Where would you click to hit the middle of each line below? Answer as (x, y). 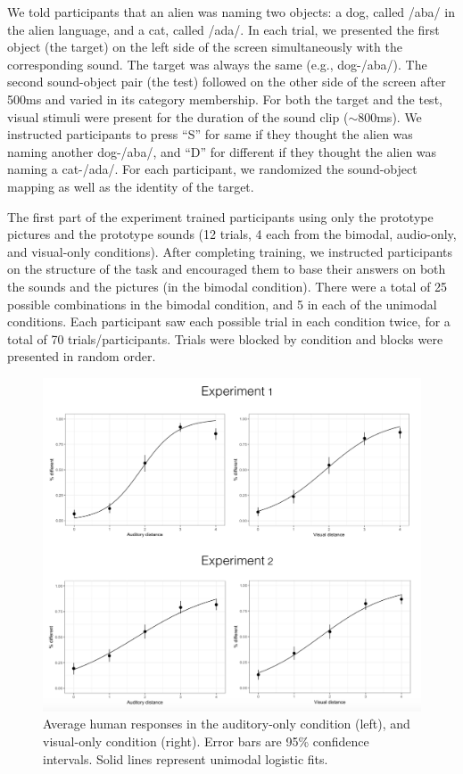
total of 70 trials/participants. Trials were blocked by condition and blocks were (225, 338)
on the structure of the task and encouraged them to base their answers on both (227, 269)
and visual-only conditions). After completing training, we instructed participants (230, 251)
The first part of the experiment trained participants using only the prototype (220, 216)
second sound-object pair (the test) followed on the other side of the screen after (227, 82)
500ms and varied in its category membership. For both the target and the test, (225, 99)
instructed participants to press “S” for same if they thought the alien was (210, 134)
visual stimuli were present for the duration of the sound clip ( (178, 116)
